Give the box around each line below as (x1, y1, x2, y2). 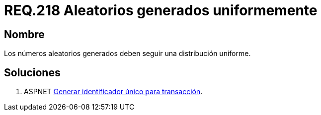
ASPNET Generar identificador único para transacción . (24, 87, 203, 96)
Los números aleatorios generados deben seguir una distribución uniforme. (4, 49, 251, 58)
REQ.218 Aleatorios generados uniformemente (4, 2, 318, 19)
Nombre (4, 28, 45, 41)
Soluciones (4, 66, 61, 79)
